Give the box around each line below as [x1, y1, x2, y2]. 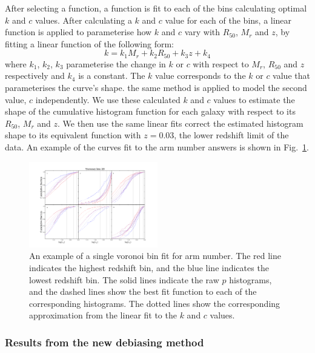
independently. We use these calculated [35, 93, 181, 106]
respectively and [5, 69, 65, 82]
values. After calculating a [35, 13, 132, 26]
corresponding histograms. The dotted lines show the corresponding [29, 297, 280, 309]
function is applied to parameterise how [5, 25, 152, 38]
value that [273, 69, 310, 82]
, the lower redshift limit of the [174, 129, 289, 141]
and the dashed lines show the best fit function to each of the [29, 285, 257, 298]
